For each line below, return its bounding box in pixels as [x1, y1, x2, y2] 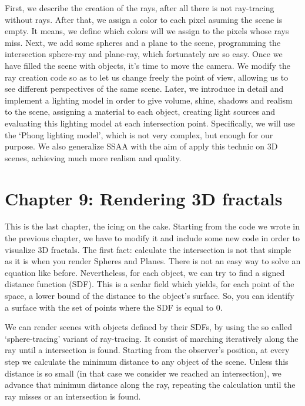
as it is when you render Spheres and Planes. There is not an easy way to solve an [5, 255, 301, 267]
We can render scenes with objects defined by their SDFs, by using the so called [5, 321, 293, 333]
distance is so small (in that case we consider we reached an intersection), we [5, 367, 281, 379]
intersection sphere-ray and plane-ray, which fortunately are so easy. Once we [5, 48, 283, 60]
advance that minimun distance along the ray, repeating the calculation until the [5, 378, 296, 391]
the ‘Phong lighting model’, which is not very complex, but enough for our [5, 128, 273, 141]
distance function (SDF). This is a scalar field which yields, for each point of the [5, 278, 294, 290]
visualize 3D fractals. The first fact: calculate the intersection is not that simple [5, 243, 291, 255]
